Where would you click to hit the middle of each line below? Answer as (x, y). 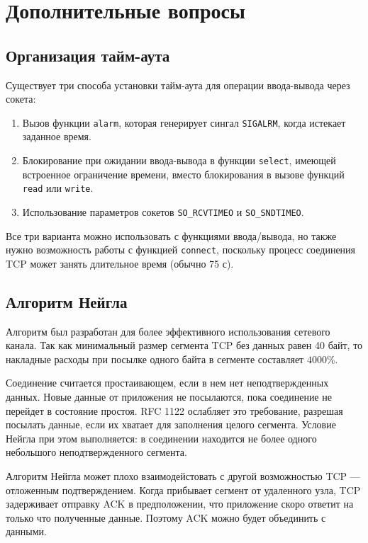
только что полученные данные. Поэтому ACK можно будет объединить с (166, 517)
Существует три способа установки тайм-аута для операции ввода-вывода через (178, 85)
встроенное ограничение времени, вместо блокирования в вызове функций (183, 174)
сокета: (21, 99)
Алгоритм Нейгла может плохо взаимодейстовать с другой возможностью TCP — (183, 475)
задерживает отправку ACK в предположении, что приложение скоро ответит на (180, 504)
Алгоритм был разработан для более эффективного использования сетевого (168, 331)
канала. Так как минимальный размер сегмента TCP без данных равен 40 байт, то (184, 345)
